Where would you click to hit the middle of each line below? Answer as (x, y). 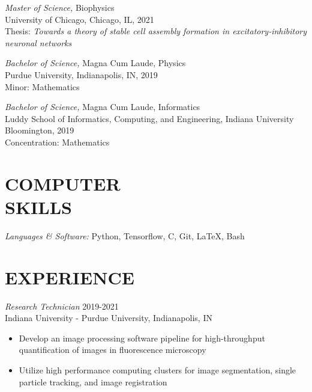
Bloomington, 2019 (40, 130)
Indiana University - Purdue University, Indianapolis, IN (109, 318)
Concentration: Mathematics (57, 142)
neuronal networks (38, 42)
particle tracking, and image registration (93, 381)
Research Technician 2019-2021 (62, 306)
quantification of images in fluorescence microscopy (112, 350)
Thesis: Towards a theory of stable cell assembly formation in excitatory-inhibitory (156, 31)
